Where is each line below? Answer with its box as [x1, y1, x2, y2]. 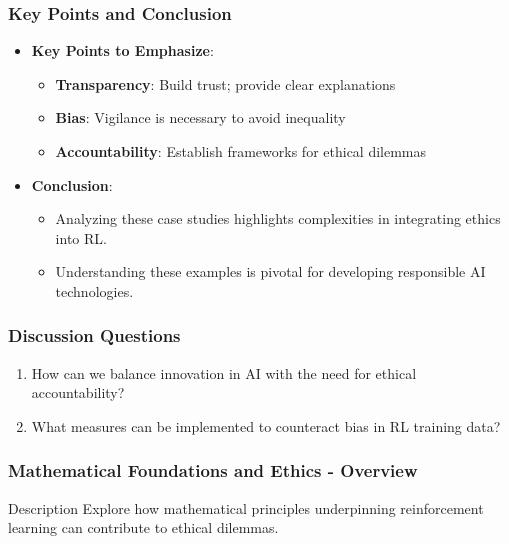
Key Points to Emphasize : [31, 40, 214, 61]
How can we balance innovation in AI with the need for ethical [31, 362, 417, 383]
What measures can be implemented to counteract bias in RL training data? [31, 415, 501, 436]
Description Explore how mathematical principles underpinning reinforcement [8, 497, 484, 518]
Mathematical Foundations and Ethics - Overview [8, 458, 418, 483]
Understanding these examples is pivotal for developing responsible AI [55, 261, 486, 282]
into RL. [55, 227, 107, 248]
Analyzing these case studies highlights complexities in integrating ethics [55, 208, 501, 229]
